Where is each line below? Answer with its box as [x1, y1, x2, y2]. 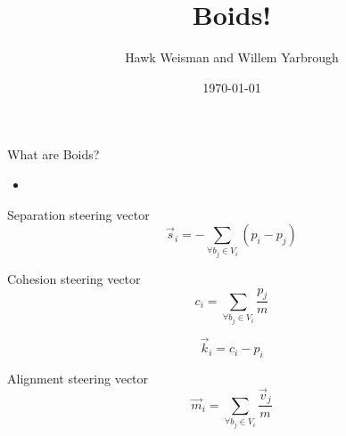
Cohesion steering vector [7, 270, 141, 288]
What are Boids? [7, 145, 100, 164]
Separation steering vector [7, 205, 150, 223]
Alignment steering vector [7, 368, 149, 387]
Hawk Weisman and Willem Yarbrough [125, 48, 339, 67]
